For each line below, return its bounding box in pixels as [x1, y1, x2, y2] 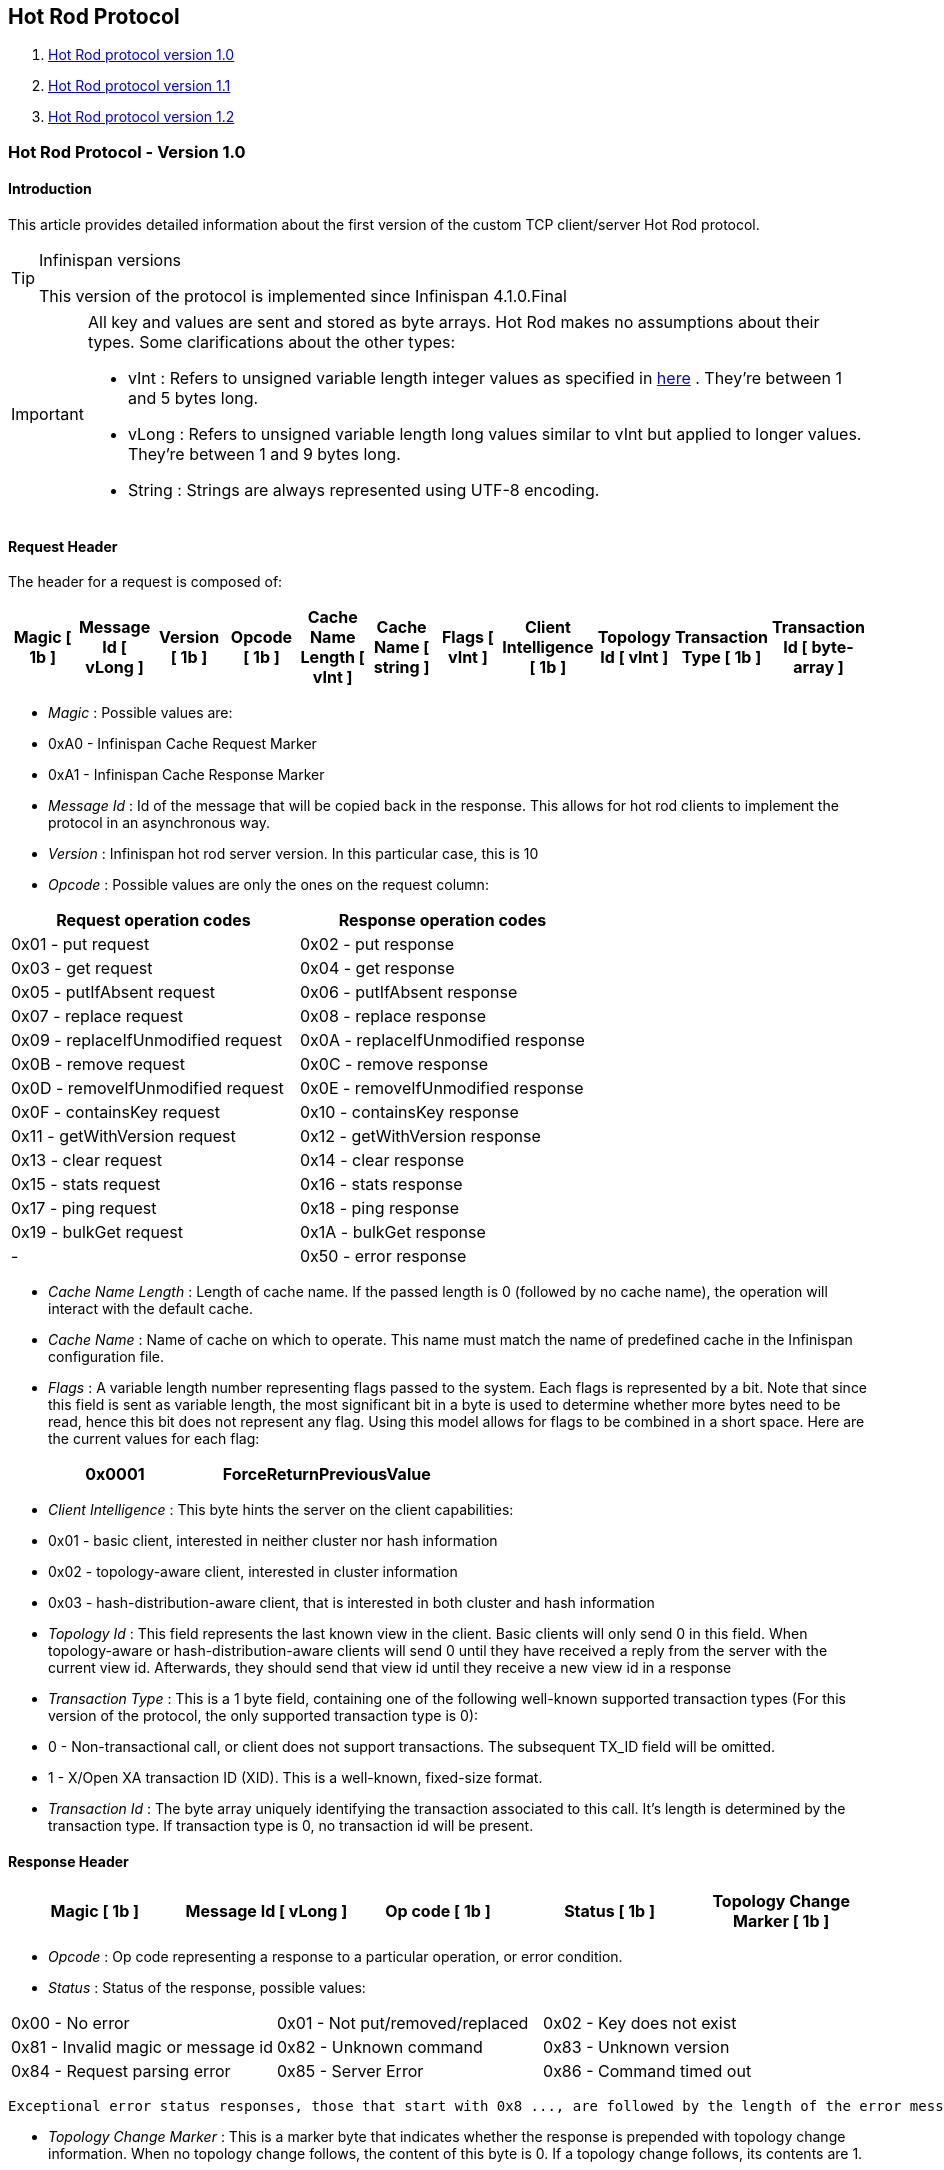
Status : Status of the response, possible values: [48, 1979, 366, 1997]
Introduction [8, 180, 92, 198]
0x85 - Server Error [277, 2061, 424, 2082]
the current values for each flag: [48, 1430, 260, 1448]
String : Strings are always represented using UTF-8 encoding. [127, 480, 600, 501]
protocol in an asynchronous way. [48, 814, 271, 832]
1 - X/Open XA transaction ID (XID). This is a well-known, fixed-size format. [48, 1769, 543, 1787]
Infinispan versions [39, 250, 182, 271]
